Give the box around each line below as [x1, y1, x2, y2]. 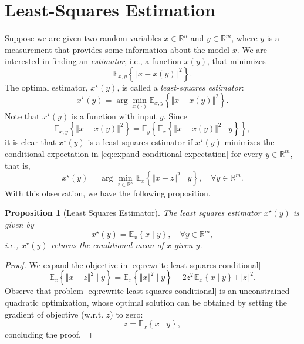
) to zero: [110, 308, 143, 320]
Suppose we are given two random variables [5, 32, 161, 44]
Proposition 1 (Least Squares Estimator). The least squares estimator [5, 206, 261, 219]
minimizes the [224, 136, 275, 148]
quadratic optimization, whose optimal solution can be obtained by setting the [5, 296, 287, 308]
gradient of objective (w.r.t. [5, 308, 104, 320]
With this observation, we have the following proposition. [5, 186, 211, 199]
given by [5, 218, 34, 231]
